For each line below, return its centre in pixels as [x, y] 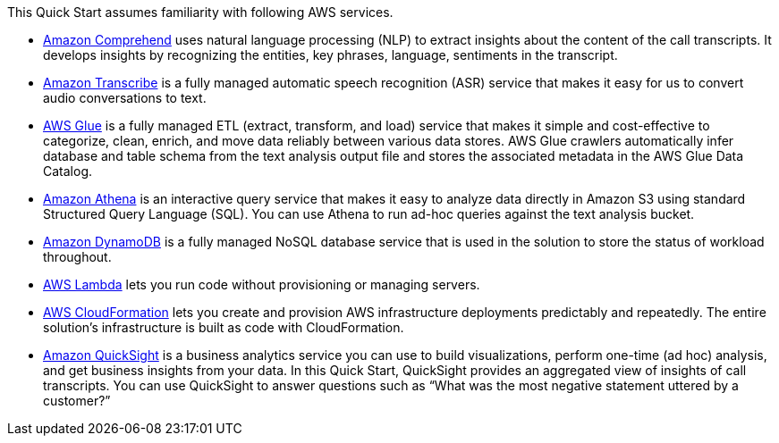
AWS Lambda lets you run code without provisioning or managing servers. [262, 284]
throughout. [77, 257]
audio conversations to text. [125, 98]
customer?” [77, 401]
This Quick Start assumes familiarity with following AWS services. [200, 12]
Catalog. [68, 171]
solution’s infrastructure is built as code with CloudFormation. [224, 327]
